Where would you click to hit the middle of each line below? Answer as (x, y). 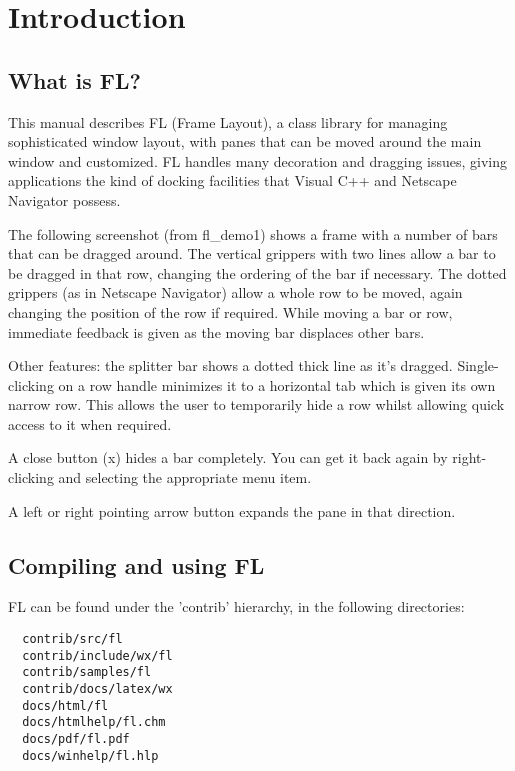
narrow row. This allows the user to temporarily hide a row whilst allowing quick (256, 404)
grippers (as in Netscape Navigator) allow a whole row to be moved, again (235, 292)
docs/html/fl (65, 705)
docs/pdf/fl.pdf (76, 739)
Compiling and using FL (136, 564)
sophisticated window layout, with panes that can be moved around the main (245, 141)
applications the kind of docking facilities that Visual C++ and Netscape (232, 180)
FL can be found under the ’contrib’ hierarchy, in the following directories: (236, 606)
